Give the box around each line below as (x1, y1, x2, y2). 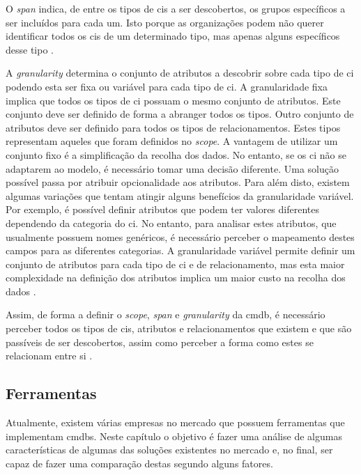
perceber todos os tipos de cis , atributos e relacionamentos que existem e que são (6, 321, 352, 336)
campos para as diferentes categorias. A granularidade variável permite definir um (6, 243, 355, 258)
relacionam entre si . (6, 348, 93, 363)
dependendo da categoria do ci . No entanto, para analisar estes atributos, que (6, 215, 337, 230)
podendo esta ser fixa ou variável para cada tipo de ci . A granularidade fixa (6, 79, 328, 93)
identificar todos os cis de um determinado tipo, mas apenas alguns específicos (6, 29, 340, 43)
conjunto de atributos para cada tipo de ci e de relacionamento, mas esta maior (6, 256, 345, 271)
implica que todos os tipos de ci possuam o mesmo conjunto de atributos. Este (6, 93, 341, 107)
